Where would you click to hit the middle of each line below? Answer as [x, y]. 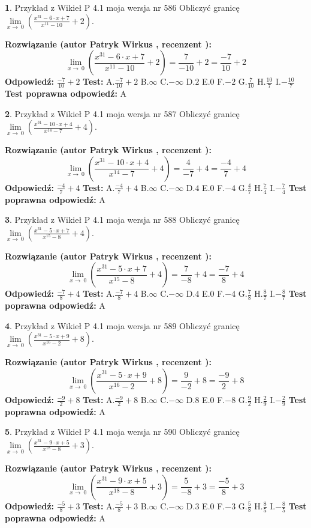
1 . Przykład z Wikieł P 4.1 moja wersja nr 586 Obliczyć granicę [122, 7]
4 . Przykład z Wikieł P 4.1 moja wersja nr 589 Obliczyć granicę [122, 325]
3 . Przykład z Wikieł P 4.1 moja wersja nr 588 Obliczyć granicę [122, 220]
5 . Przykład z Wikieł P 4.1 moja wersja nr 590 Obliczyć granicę [122, 432]
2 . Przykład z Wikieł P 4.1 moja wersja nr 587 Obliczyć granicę [122, 113]
